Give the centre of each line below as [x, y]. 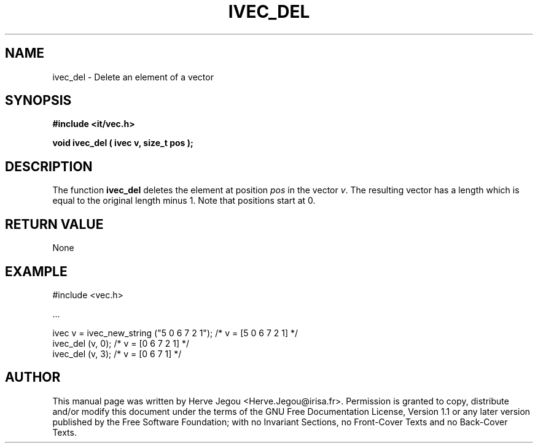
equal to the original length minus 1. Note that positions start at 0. [184, 201]
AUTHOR [33, 377]
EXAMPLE [36, 271]
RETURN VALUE [54, 224]
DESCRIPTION [49, 166]
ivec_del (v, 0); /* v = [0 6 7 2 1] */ [121, 343]
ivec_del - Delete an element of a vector [133, 77]
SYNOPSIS [38, 101]
